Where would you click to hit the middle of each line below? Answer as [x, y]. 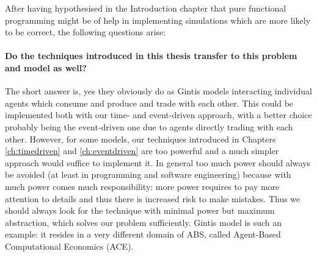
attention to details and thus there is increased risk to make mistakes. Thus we [153, 198]
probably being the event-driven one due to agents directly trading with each [149, 126]
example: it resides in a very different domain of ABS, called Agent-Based [143, 234]
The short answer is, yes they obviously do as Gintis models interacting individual [158, 91]
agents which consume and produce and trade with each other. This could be [149, 103]
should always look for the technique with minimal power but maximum [140, 210]
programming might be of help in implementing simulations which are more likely [158, 20]
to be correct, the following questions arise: [86, 32]
